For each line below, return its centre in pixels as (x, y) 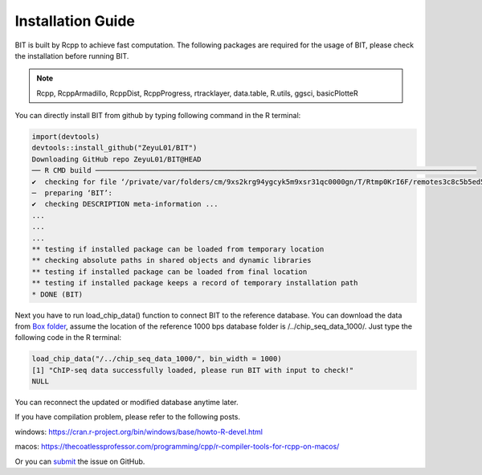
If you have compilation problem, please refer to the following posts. (128, 417)
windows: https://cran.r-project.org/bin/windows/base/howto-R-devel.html (139, 432)
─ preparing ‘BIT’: (72, 193)
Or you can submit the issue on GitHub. (80, 461)
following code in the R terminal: (68, 338)
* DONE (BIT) (57, 294)
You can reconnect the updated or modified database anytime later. (127, 403)
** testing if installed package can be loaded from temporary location (178, 249)
